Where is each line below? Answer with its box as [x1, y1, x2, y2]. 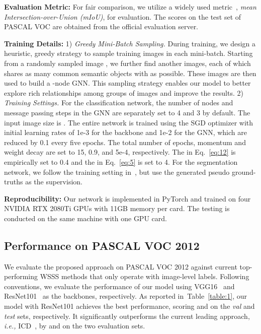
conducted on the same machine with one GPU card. [4, 213, 167, 223]
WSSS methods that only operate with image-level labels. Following [40, 271, 249, 282]
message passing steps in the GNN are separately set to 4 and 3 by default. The [4, 107, 250, 117]
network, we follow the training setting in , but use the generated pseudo [4, 166, 230, 177]
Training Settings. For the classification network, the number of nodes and [4, 97, 233, 108]
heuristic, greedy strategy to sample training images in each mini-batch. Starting [4, 48, 253, 58]
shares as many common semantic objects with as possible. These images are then [4, 68, 256, 78]
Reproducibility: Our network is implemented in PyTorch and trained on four [4, 193, 251, 204]
